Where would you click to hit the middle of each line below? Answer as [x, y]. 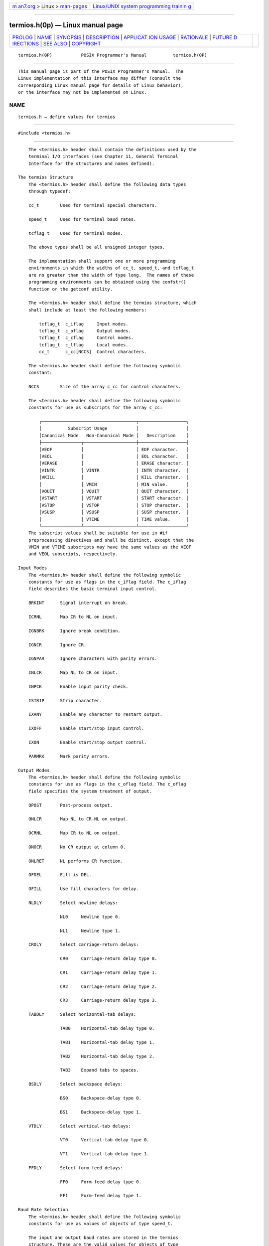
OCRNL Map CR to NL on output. [74, 833]
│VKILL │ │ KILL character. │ [114, 477]
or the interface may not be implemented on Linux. [82, 92]
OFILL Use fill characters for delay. [83, 889]
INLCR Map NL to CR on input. [73, 673]
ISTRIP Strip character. [65, 701]
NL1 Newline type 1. [90, 931]
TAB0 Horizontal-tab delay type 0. [107, 1028]
